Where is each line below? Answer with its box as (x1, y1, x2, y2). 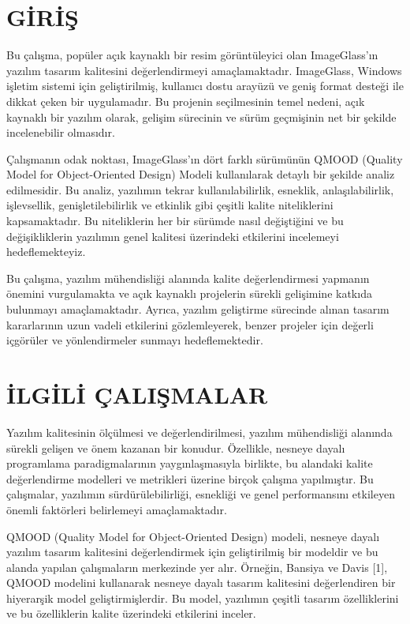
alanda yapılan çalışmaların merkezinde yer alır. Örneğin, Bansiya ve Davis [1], (6, 558, 388, 575)
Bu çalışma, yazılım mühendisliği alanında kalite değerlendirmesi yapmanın (6, 269, 370, 286)
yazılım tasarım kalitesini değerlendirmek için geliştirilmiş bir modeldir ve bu (6, 543, 378, 560)
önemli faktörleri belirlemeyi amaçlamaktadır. (6, 501, 227, 517)
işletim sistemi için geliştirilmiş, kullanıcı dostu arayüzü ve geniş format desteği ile (6, 77, 404, 94)
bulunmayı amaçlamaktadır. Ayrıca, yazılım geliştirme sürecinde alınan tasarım (6, 301, 389, 318)
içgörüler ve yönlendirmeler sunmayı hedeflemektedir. (6, 332, 263, 348)
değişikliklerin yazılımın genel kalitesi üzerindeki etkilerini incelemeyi (6, 227, 339, 244)
